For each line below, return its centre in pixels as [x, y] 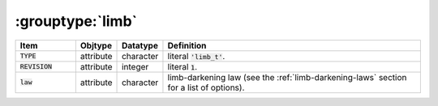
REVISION [36, 67]
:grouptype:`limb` [76, 21]
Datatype [140, 45]
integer [135, 66]
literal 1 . [182, 66]
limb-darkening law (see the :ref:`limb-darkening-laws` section [287, 77]
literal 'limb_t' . [196, 56]
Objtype [96, 45]
